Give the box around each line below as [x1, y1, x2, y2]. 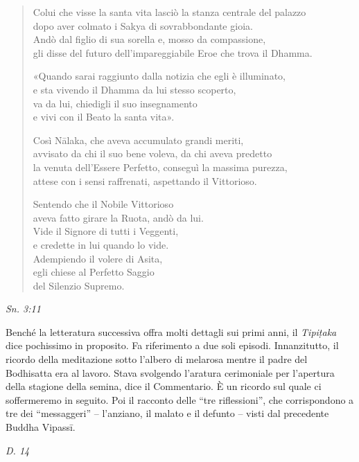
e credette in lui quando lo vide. [33, 237, 169, 251]
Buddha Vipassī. [6, 420, 76, 434]
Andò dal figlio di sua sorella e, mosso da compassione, [33, 32, 266, 46]
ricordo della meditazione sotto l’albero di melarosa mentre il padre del [6, 352, 308, 366]
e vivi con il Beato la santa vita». [33, 109, 175, 124]
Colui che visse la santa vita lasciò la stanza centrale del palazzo [33, 5, 306, 19]
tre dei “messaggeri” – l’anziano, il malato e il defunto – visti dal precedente [6, 406, 329, 420]
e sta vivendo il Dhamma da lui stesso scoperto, [33, 82, 236, 96]
